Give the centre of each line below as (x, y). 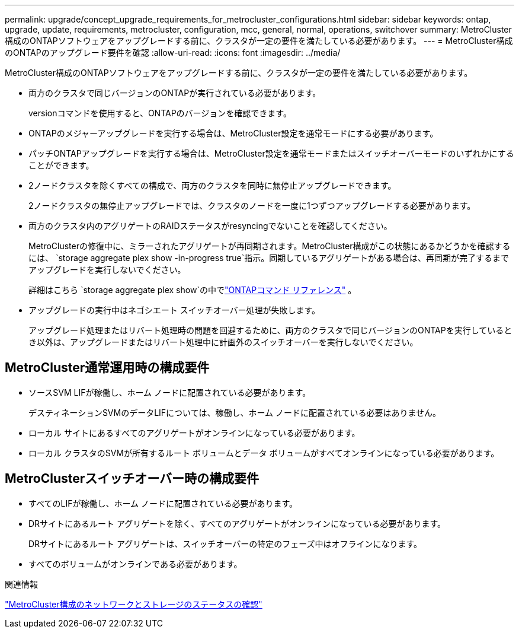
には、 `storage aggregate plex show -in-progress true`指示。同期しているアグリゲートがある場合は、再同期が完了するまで (269, 258)
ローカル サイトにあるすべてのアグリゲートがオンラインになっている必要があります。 (194, 432)
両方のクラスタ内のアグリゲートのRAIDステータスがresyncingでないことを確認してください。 (210, 226)
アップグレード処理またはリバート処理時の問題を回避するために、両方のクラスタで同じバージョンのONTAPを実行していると (270, 330)
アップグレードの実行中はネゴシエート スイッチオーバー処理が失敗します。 (174, 310)
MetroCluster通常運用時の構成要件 (107, 368)
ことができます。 (61, 165)
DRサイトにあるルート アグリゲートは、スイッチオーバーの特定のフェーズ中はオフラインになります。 (225, 543)
